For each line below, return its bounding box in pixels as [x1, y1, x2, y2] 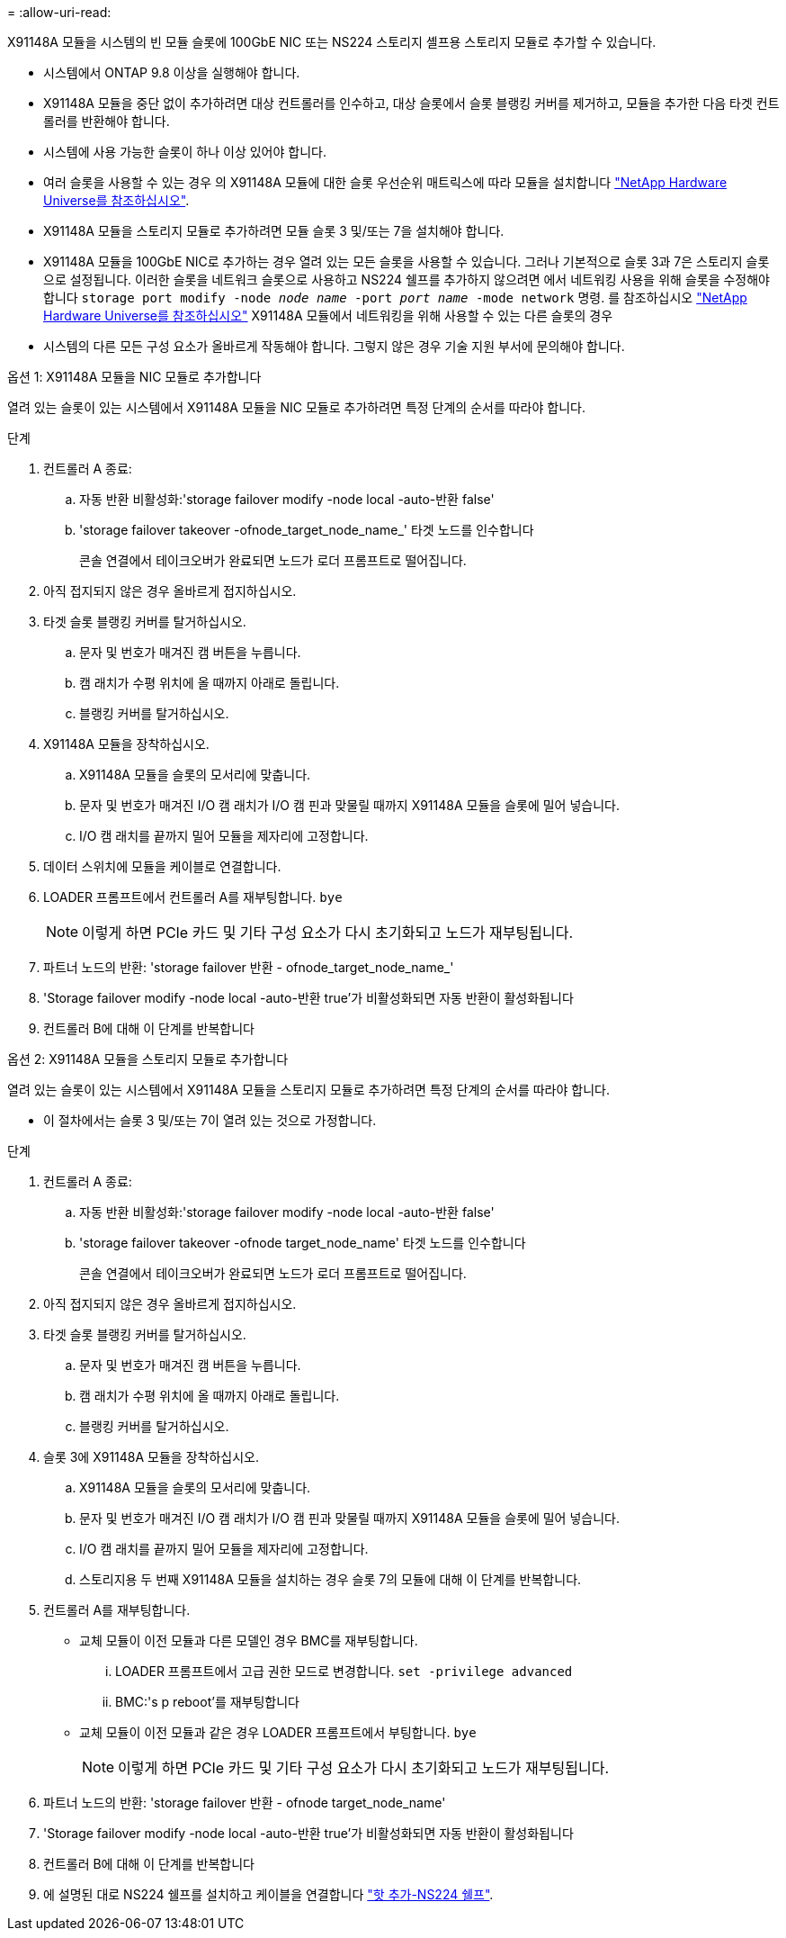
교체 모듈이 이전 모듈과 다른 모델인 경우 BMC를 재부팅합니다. [79, 1633, 418, 1648]
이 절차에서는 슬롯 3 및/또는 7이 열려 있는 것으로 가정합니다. [43, 1113, 377, 1128]
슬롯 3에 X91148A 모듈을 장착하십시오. [43, 1449, 259, 1465]
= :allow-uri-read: [7, 5, 112, 20]
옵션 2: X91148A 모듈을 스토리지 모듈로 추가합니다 [7, 1051, 289, 1067]
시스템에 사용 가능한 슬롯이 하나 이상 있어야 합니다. [43, 144, 326, 159]
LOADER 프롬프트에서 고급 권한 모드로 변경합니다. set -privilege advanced [115, 1663, 573, 1679]
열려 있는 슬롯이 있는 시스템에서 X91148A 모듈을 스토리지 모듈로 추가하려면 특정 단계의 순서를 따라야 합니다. [7, 1082, 610, 1097]
